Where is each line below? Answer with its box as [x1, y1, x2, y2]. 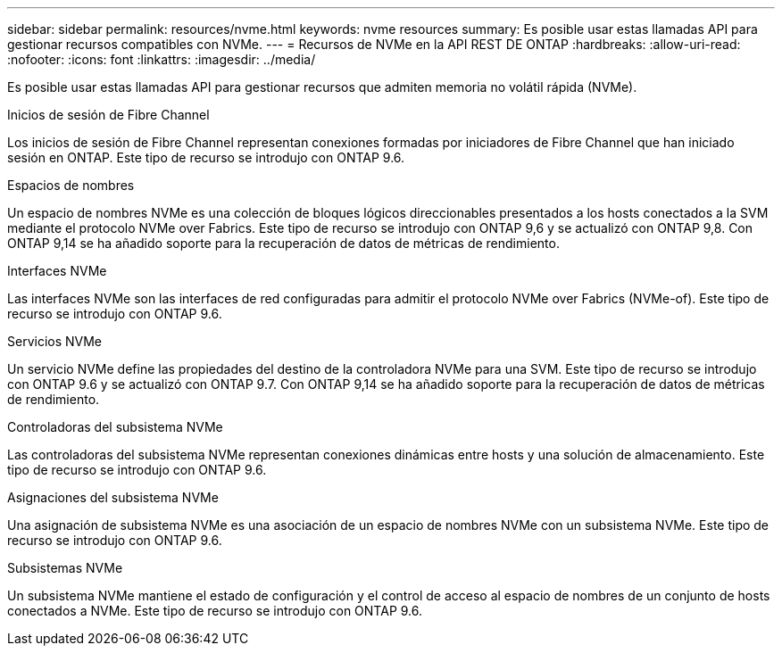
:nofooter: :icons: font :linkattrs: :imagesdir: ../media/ [7, 52, 316, 67]
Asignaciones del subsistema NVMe [7, 490, 219, 505]
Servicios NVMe [7, 334, 103, 349]
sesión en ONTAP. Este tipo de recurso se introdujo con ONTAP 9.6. [7, 150, 405, 165]
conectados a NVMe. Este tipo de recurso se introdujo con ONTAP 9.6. [7, 603, 423, 618]
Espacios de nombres [7, 178, 135, 193]
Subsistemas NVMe [7, 560, 123, 575]
